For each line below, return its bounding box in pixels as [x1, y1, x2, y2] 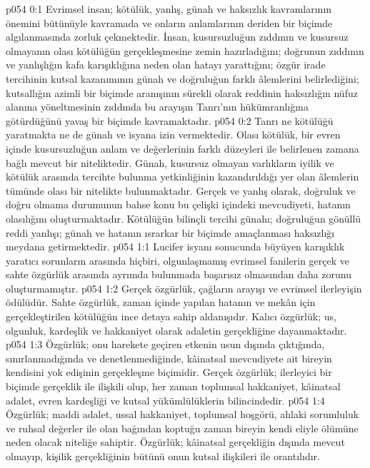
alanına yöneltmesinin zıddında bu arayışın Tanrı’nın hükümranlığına [6, 99, 309, 114]
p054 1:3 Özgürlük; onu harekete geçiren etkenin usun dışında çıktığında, [6, 337, 325, 352]
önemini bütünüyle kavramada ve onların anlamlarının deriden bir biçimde [6, 15, 333, 30]
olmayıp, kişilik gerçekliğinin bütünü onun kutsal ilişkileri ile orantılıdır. [6, 449, 320, 463]
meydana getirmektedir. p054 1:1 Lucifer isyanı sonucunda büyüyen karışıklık [6, 239, 345, 254]
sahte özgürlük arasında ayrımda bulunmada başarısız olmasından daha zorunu [6, 267, 352, 282]
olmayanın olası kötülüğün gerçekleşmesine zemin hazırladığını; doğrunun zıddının [6, 43, 364, 58]
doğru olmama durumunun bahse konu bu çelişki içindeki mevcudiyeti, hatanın [6, 197, 351, 212]
